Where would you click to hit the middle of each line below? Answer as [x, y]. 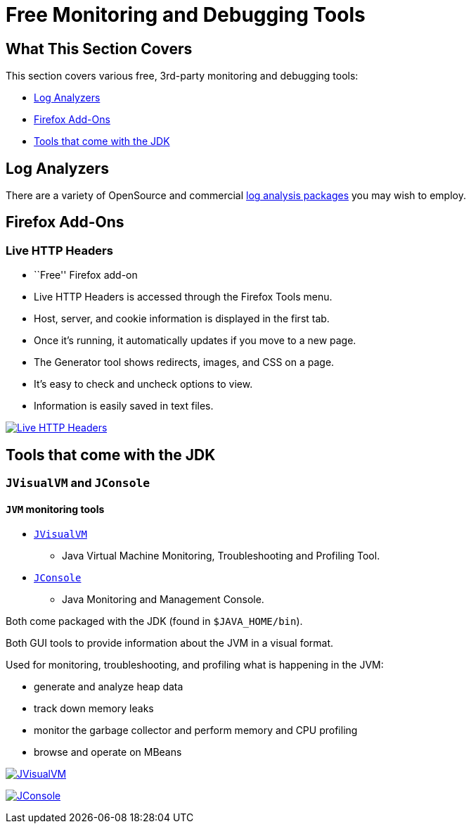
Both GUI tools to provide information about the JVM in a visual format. [170, 643]
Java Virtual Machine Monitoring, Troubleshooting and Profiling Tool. [221, 556]
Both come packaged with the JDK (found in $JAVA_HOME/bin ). [154, 621]
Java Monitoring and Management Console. [163, 600]
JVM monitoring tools [55, 509]
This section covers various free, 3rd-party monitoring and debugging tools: [182, 76]
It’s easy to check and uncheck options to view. [143, 384]
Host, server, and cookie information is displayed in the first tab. [182, 319]
